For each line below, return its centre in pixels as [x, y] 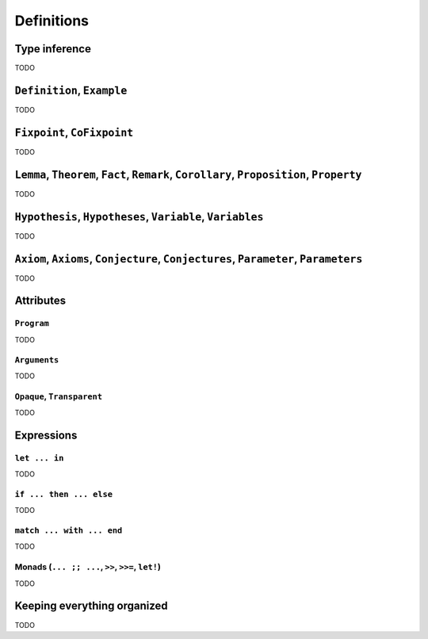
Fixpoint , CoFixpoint [74, 132]
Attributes [40, 301]
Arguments [37, 360]
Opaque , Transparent [59, 396]
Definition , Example [71, 90]
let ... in [39, 458]
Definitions [52, 21]
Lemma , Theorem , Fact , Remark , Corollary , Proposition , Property [188, 174]
